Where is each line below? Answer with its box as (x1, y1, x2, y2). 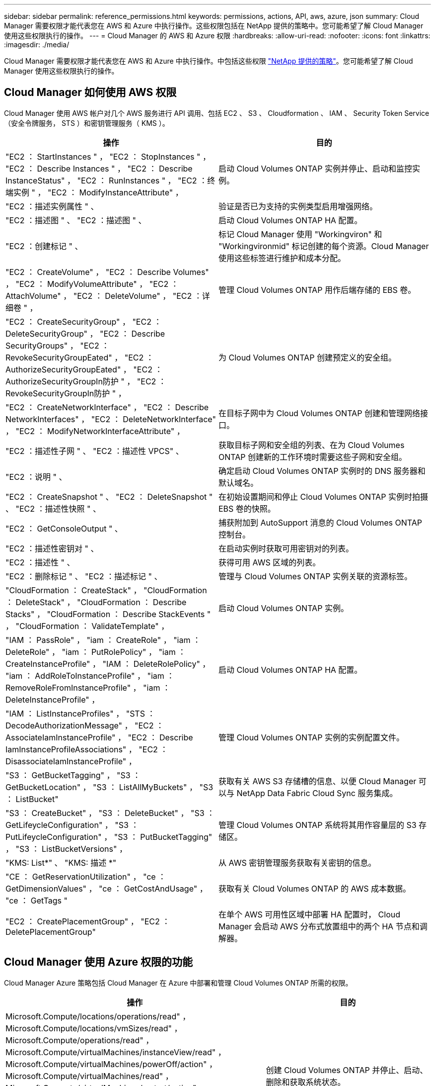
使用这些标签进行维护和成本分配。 (218, 253, 346, 263)
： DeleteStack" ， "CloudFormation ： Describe (5, 597, 187, 607)
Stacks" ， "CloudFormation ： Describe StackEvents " (5, 609, 211, 619)
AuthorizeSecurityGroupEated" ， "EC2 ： (5, 364, 163, 374)
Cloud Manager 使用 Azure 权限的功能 (4, 956, 193, 969)
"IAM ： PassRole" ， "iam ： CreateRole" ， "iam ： (5, 634, 201, 645)
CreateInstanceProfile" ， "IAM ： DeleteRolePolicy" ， (5, 658, 211, 669)
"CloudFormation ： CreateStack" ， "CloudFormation (5, 585, 207, 595)
